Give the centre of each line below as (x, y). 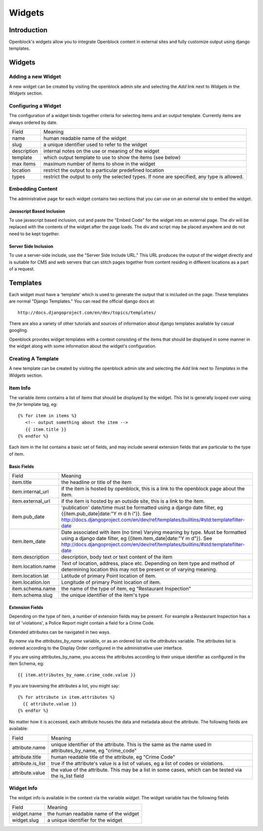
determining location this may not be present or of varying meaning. (139, 569)
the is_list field (67, 776)
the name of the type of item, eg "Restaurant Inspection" (126, 589)
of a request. (22, 269)
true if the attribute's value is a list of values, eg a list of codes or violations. (137, 763)
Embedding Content (33, 189)
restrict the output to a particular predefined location (103, 170)
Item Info (20, 388)
